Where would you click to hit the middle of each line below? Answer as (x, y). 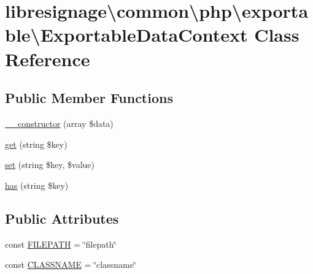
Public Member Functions (89, 98)
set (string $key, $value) (50, 165)
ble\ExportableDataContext (126, 35)
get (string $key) (36, 144)
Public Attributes (62, 218)
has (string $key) (37, 185)
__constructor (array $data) (59, 123)
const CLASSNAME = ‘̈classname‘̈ (71, 264)
